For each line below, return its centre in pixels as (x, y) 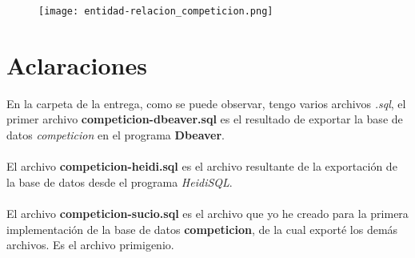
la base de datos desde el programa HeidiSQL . (120, 181)
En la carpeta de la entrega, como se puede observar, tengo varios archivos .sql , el (206, 103)
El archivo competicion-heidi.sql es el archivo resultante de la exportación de (202, 166)
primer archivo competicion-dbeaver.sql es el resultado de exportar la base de (205, 119)
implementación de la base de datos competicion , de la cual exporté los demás (202, 229)
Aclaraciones (77, 64)
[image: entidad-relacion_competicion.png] (156, 11)
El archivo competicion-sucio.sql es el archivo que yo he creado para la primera (207, 213)
